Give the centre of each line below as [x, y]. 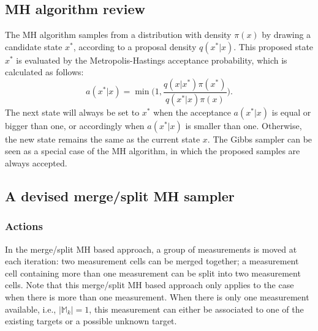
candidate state [34, 46]
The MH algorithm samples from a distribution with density [118, 35]
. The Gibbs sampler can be [260, 139]
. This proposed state [274, 46]
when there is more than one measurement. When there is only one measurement [157, 297]
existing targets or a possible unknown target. [91, 321]
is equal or [291, 112]
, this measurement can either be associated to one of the [196, 309]
